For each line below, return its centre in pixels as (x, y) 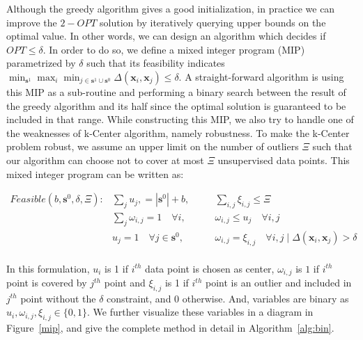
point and (125, 283)
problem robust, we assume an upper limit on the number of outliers (153, 146)
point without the (58, 298)
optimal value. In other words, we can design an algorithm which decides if (166, 36)
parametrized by (41, 63)
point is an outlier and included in (278, 283)
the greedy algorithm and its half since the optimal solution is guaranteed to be (176, 105)
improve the (32, 22)
